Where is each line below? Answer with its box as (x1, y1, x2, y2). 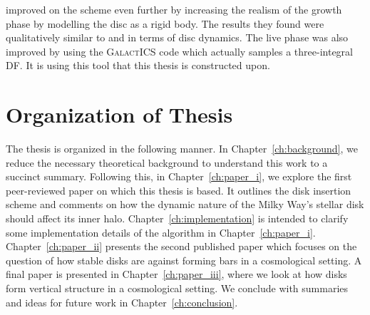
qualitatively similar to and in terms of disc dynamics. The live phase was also (6, 30, 349, 45)
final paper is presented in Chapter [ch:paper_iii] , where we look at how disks (6, 267, 347, 282)
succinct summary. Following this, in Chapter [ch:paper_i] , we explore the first (6, 169, 352, 184)
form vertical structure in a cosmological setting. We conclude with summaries (6, 281, 349, 296)
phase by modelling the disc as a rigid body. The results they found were (6, 16, 324, 31)
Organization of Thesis (6, 100, 233, 129)
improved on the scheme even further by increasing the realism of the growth (6, 2, 342, 16)
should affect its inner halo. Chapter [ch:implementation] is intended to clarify (6, 211, 349, 226)
